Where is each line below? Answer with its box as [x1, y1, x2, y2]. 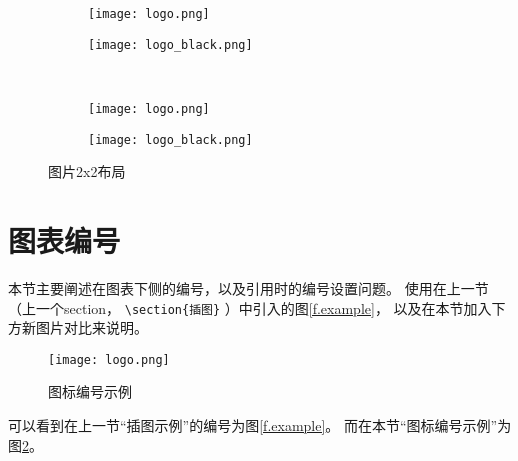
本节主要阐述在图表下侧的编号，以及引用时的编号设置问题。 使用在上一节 [8, 277, 489, 298]
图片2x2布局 [48, 161, 126, 182]
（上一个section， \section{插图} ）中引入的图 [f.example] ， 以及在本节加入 [8, 297, 492, 318]
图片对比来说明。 [35, 317, 148, 338]
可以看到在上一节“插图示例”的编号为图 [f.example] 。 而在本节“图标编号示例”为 [8, 415, 512, 436]
